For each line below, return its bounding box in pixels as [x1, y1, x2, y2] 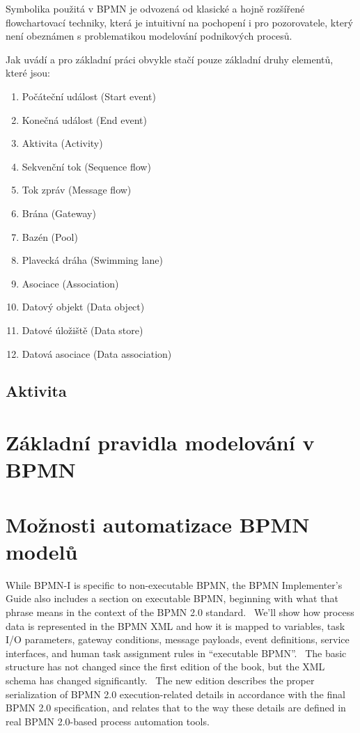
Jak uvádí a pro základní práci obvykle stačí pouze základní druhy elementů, [6, 52, 334, 66]
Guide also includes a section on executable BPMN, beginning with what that [6, 591, 338, 606]
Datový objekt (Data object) [22, 299, 145, 314]
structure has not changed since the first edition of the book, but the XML [6, 659, 325, 674]
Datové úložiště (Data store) [22, 322, 143, 337]
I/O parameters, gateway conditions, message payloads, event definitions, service [6, 632, 350, 647]
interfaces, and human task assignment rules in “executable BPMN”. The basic [6, 645, 347, 660]
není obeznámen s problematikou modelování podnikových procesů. [6, 29, 292, 43]
